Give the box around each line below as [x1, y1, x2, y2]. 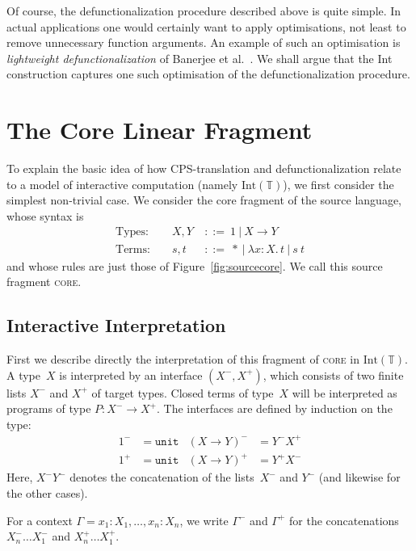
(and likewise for [318, 469, 401, 486]
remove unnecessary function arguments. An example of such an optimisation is [6, 34, 401, 51]
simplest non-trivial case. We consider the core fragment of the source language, [6, 191, 401, 208]
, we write [179, 511, 229, 528]
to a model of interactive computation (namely [6, 175, 238, 192]
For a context [6, 511, 73, 528]
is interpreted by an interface [59, 366, 203, 383]
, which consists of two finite [263, 366, 404, 383]
